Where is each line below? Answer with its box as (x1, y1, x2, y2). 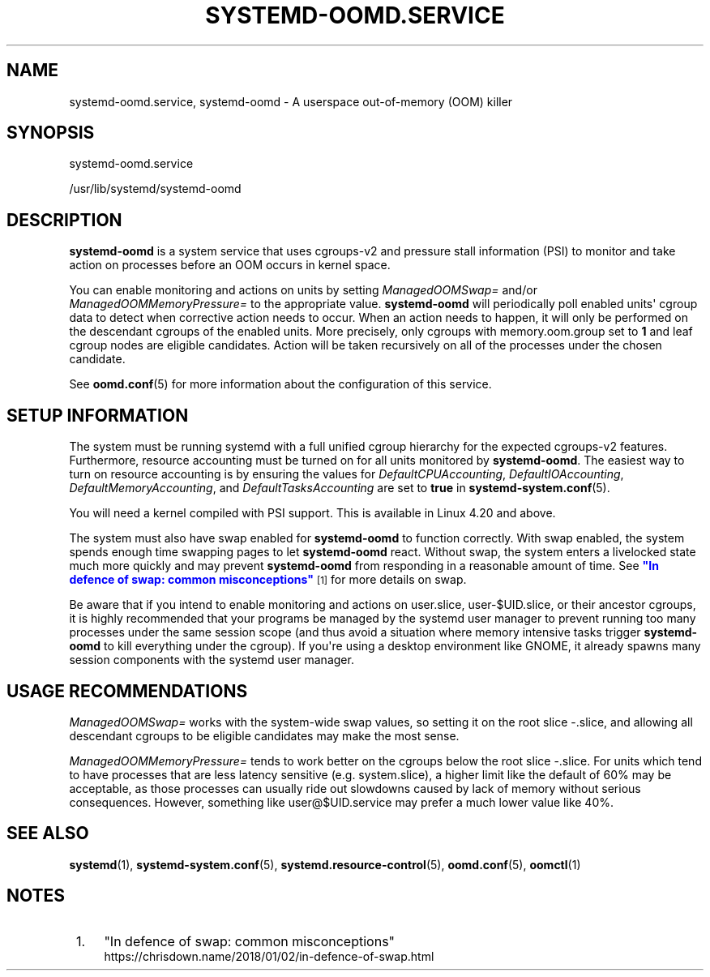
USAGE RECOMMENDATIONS (6, 680, 248, 701)
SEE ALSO (6, 823, 89, 844)
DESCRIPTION (6, 209, 122, 230)
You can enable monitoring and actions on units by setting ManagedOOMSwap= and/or (69, 283, 537, 298)
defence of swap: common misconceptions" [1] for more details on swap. (69, 572, 467, 587)
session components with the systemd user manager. (69, 653, 354, 667)
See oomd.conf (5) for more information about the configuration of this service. (69, 377, 492, 392)
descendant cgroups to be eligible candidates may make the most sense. (69, 728, 460, 743)
